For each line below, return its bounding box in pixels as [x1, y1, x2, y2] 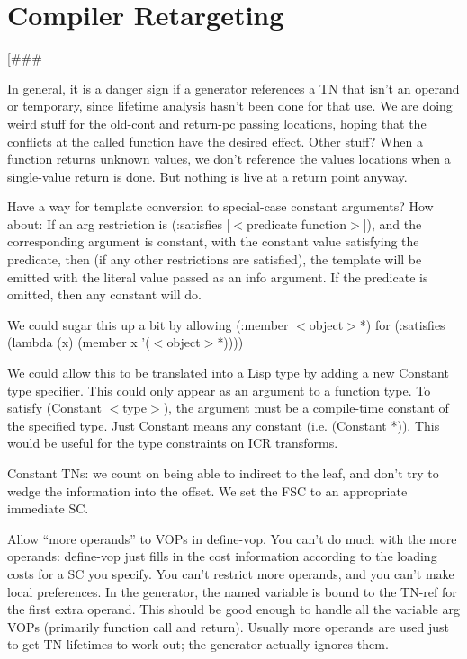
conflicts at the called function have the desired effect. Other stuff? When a [7, 131, 423, 150]
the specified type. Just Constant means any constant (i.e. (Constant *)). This [7, 415, 440, 434]
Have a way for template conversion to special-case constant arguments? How [7, 197, 434, 216]
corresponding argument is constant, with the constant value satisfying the [7, 232, 419, 251]
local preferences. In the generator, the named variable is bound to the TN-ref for [7, 582, 457, 601]
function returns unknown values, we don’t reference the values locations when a [7, 149, 451, 168]
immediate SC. [7, 499, 89, 518]
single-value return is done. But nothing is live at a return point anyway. [7, 166, 408, 185]
